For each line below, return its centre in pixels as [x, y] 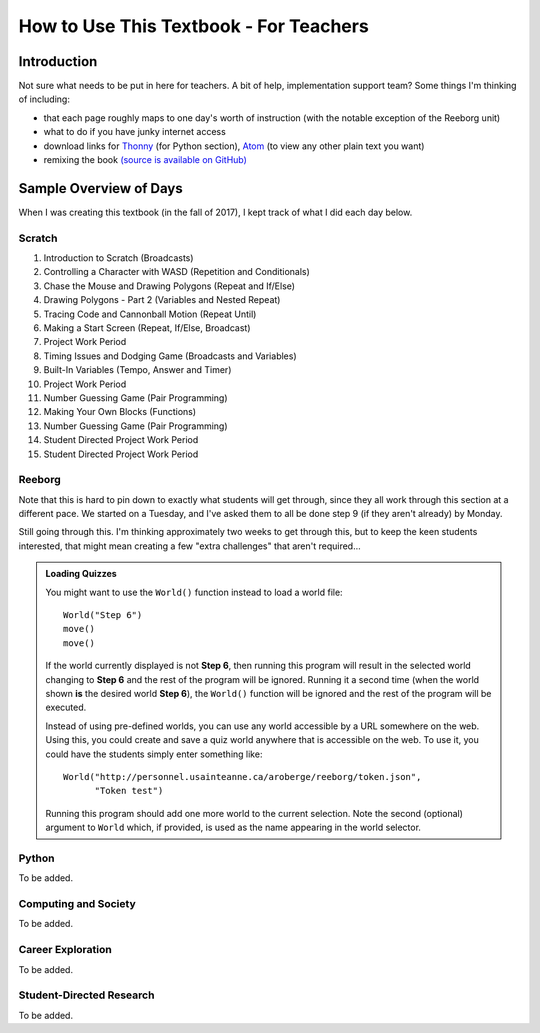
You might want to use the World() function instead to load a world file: [194, 592]
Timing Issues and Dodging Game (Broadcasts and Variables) [170, 356]
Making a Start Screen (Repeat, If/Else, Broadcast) [147, 328]
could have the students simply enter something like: [154, 754]
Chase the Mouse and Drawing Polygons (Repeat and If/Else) [169, 286]
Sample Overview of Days [101, 188]
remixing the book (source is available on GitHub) [145, 160]
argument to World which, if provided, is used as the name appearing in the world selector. [233, 827]
